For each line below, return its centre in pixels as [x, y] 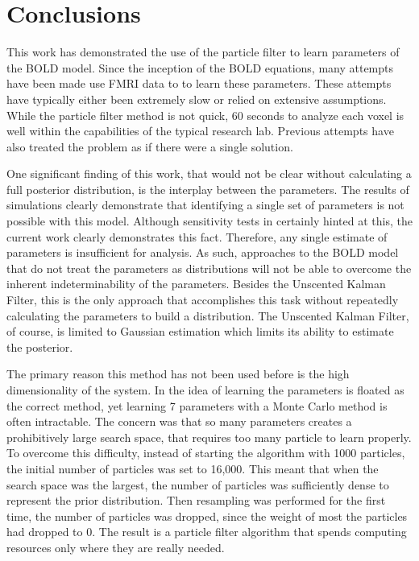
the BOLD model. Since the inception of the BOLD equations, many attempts [200, 67]
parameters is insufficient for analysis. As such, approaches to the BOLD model [203, 252]
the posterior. [40, 346]
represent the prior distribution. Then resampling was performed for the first [196, 500]
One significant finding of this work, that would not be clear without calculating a [209, 173]
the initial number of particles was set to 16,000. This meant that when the [193, 468]
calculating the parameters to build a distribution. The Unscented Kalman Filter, [208, 315]
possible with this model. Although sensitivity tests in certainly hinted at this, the [209, 221]
